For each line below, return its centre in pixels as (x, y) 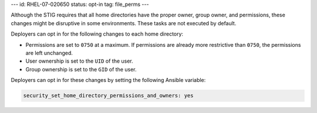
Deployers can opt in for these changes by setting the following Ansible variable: (108, 80)
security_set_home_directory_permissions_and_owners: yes (108, 96)
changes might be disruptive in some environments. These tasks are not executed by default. (124, 23)
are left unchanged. (49, 53)
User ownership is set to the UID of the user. (79, 61)
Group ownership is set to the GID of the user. (81, 69)
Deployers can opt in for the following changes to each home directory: (97, 34)
